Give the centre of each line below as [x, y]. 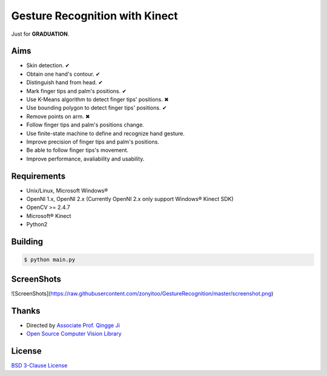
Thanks [26, 311]
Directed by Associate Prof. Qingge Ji [73, 325]
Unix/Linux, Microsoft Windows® [67, 190]
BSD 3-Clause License [39, 365]
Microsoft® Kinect [49, 216]
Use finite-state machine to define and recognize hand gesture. [105, 133]
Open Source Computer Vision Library [74, 334]
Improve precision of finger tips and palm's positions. [93, 142]
